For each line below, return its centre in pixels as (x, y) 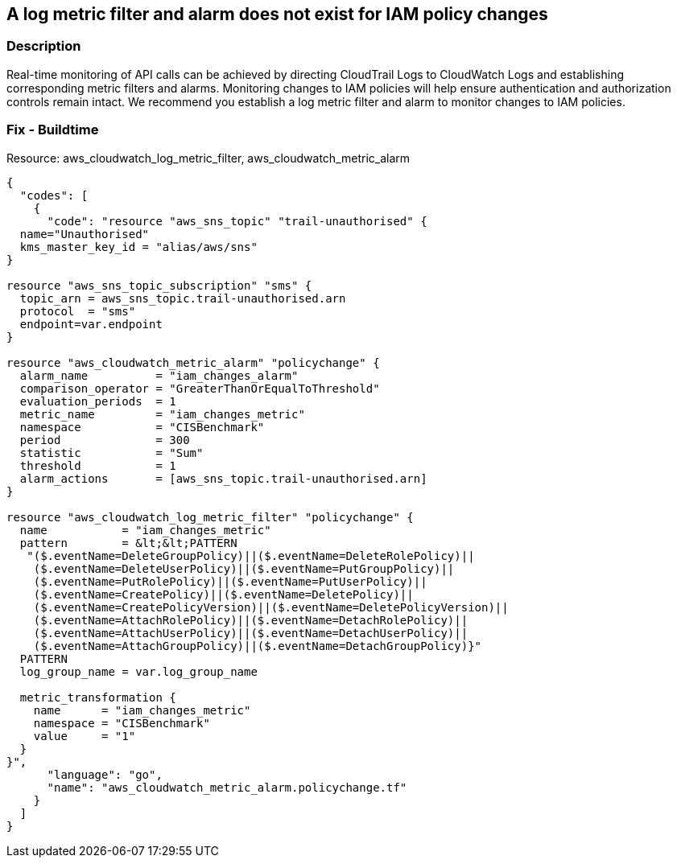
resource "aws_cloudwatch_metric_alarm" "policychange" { (193, 362)
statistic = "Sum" (111, 453)
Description (44, 46)
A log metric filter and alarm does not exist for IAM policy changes (277, 14)
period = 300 (105, 440)
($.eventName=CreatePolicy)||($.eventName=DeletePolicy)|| (223, 594)
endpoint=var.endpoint (91, 324)
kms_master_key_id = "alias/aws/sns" (138, 247)
